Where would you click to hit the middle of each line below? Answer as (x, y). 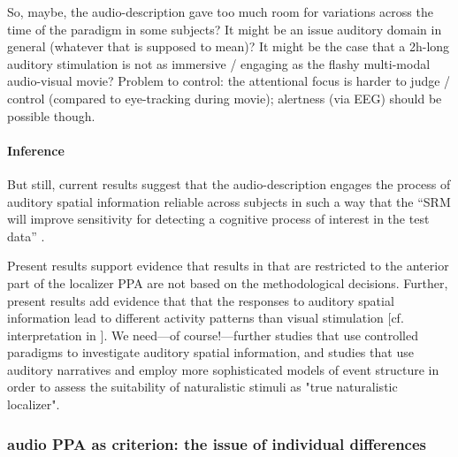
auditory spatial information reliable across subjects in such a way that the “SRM (229, 201)
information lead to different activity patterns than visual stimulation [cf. (206, 318)
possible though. (51, 115)
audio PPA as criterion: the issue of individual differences (217, 443)
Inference (36, 150)
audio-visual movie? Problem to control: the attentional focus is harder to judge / (229, 81)
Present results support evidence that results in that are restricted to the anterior (228, 266)
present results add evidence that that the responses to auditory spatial (201, 300)
